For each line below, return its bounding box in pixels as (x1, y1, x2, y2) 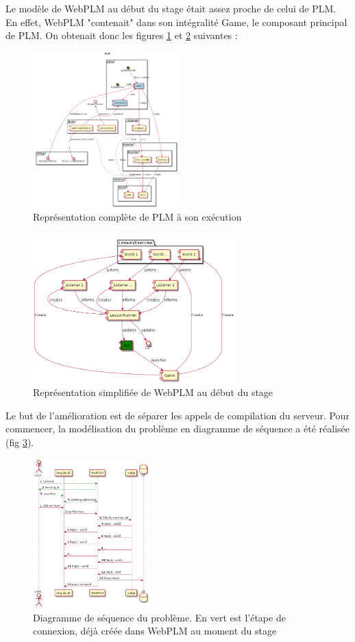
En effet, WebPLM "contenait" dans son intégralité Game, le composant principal (5, 14, 347, 29)
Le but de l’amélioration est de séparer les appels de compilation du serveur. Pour (5, 408, 350, 422)
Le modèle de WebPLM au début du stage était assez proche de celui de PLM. (5, 1, 336, 15)
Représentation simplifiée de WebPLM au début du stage (33, 385, 273, 399)
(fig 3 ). (5, 434, 34, 449)
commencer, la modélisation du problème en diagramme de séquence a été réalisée (5, 421, 350, 436)
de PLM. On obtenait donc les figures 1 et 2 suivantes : (5, 28, 238, 42)
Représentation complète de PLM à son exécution (33, 210, 242, 224)
